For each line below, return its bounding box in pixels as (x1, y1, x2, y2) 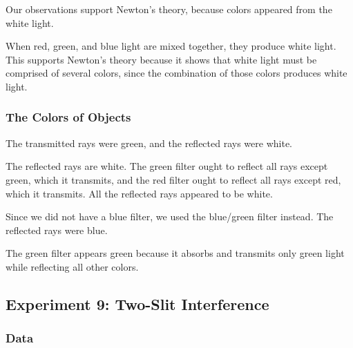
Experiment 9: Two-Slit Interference (6, 293, 269, 314)
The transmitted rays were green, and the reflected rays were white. (6, 135, 293, 150)
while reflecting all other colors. (6, 259, 139, 273)
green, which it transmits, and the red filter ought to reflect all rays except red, (6, 172, 341, 186)
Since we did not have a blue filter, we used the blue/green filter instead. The (6, 209, 334, 224)
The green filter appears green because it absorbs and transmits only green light (6, 246, 345, 260)
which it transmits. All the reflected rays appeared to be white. (6, 186, 273, 200)
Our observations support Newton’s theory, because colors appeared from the (6, 2, 332, 16)
